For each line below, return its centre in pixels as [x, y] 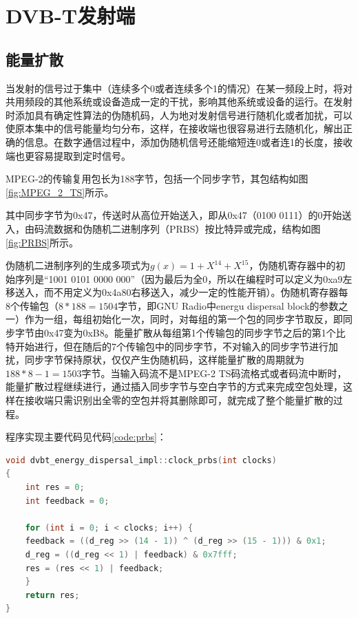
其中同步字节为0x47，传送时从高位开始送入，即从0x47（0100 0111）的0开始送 [179, 215]
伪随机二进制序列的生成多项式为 [78, 265]
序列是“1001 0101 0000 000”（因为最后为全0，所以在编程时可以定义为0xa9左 [183, 278]
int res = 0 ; [55, 488]
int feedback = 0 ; [67, 501]
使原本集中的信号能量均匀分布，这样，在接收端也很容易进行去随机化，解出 [174, 128]
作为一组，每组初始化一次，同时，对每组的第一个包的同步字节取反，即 [183, 319]
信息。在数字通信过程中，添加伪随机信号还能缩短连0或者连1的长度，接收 [188, 141]
